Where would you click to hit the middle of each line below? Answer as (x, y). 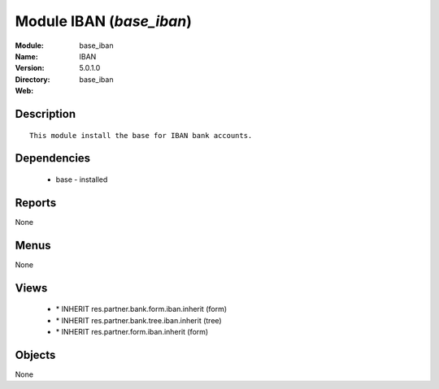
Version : (30, 68)
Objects (35, 354)
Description (46, 114)
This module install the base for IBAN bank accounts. (141, 135)
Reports (36, 203)
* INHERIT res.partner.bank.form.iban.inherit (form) (141, 309)
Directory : (33, 79)
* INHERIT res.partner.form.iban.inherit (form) (132, 331)
